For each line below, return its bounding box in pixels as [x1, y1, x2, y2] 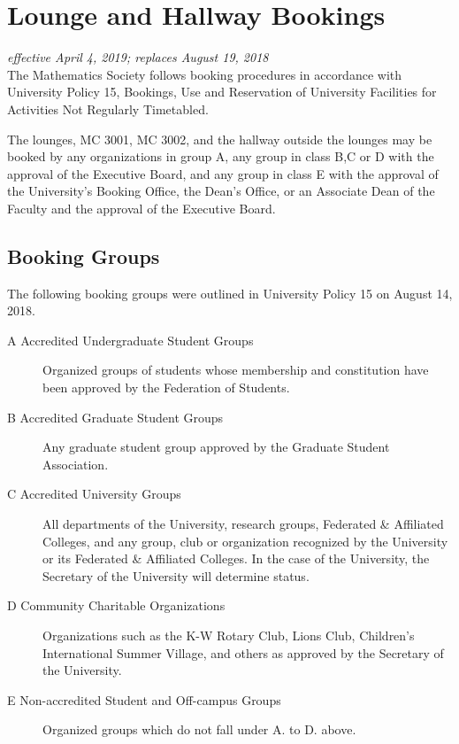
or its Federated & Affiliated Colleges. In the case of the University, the [42, 549, 430, 568]
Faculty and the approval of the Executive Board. [7, 198, 276, 217]
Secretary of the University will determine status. [42, 566, 310, 585]
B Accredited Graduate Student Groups [7, 407, 224, 426]
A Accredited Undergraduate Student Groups [7, 330, 254, 349]
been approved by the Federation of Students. [42, 378, 290, 397]
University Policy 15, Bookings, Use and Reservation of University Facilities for [7, 82, 437, 101]
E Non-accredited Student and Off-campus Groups [7, 690, 281, 709]
